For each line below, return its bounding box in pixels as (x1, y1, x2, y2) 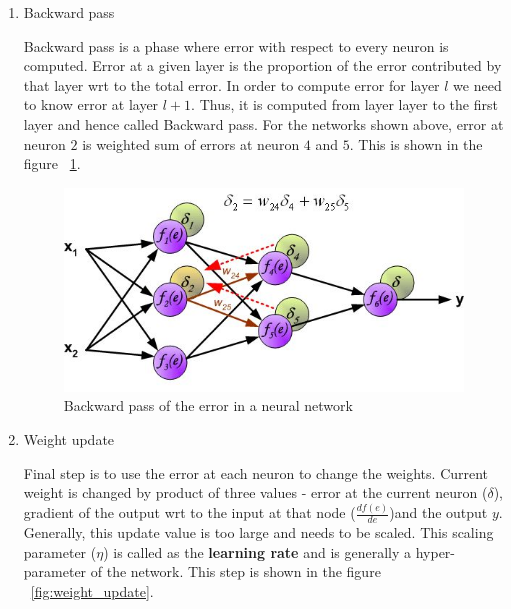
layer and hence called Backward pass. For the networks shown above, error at (23, 113, 504, 134)
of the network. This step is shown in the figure (90, 561, 381, 582)
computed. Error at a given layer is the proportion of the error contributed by (23, 55, 502, 76)
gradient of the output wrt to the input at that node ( (23, 502, 356, 523)
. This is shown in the (349, 133, 483, 154)
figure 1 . (23, 153, 81, 174)
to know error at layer (23, 94, 159, 115)
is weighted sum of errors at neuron (82, 133, 300, 154)
